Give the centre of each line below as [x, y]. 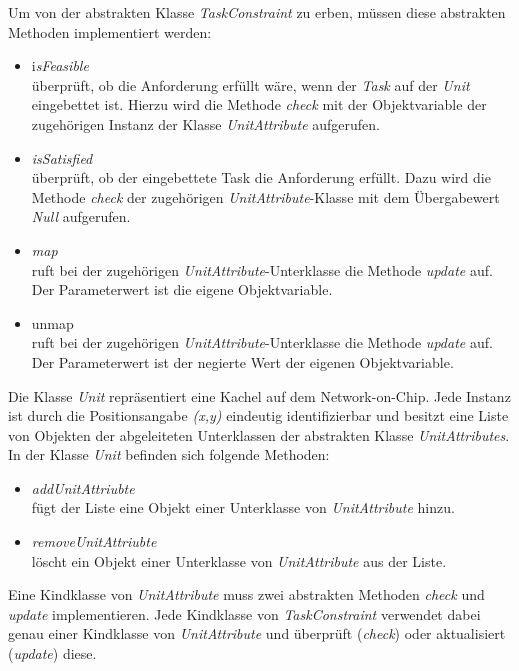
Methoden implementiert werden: [110, 31]
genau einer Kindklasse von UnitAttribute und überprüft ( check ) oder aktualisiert [257, 633]
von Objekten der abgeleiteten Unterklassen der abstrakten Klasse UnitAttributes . [259, 434]
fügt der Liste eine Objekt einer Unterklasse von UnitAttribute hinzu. [243, 507]
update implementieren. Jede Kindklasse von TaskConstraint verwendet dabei [244, 613]
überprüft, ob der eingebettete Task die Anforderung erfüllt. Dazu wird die [261, 177]
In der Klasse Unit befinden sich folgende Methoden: [169, 454]
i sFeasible [60, 65]
